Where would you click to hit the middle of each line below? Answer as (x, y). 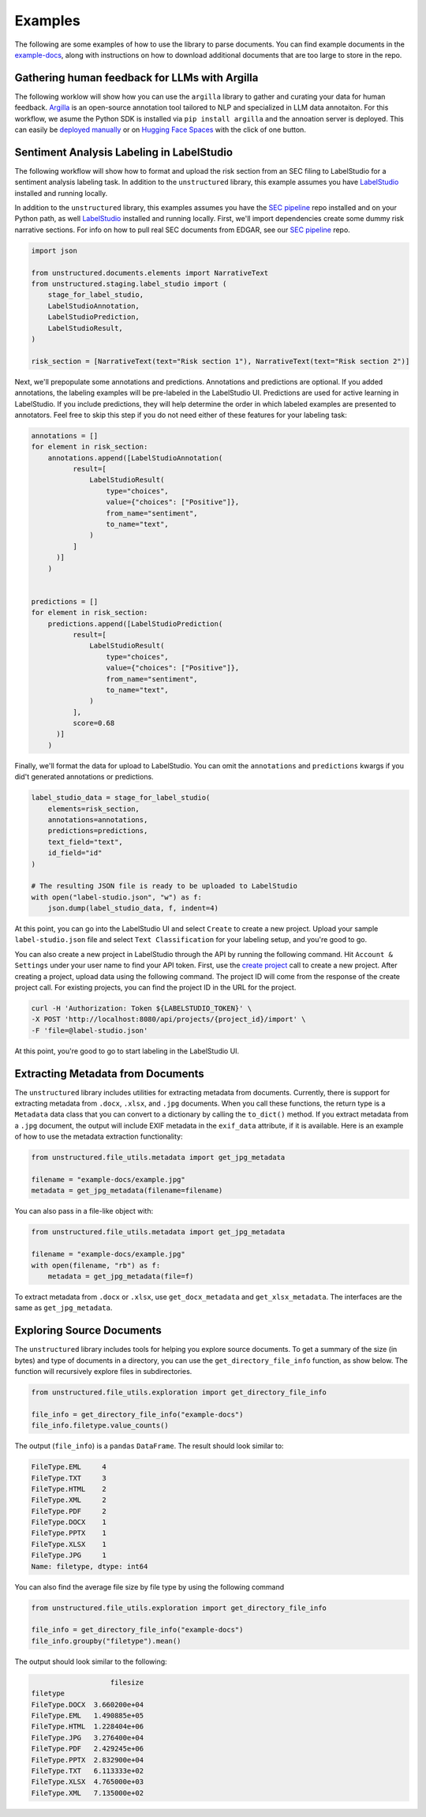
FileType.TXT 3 (69, 1478)
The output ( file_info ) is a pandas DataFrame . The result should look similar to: (149, 1446)
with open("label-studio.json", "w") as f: (117, 897)
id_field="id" (75, 853)
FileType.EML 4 (69, 1467)
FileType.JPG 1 (69, 1555)
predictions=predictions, (98, 831)
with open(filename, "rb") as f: (96, 1265)
